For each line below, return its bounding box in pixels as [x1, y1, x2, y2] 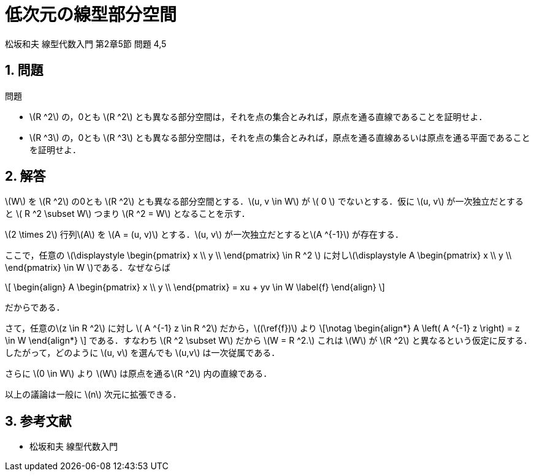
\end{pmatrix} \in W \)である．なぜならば [5, 262, 171, 273]
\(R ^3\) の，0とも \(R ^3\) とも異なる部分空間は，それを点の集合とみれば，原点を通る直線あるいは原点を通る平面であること [29, 132, 530, 143]
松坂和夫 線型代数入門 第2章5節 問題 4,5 [5, 38, 167, 49]
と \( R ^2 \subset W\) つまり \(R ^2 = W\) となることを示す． [5, 208, 250, 219]
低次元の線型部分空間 [5, 4, 177, 25]
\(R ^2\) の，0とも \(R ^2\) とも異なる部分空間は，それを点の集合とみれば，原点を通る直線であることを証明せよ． [29, 111, 487, 122]
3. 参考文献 [5, 413, 72, 429]
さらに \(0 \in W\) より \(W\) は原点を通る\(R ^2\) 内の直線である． [5, 368, 272, 379]
